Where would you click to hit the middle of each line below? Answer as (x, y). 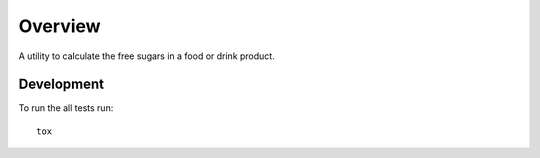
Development (61, 84)
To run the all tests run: (66, 108)
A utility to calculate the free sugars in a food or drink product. (146, 56)
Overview (59, 26)
